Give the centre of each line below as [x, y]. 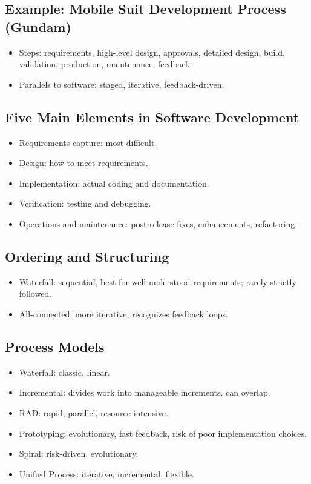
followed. [35, 293]
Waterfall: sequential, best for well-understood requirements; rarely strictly [158, 281]
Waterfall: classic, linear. [64, 372]
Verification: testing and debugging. [85, 203]
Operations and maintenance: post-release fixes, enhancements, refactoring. [158, 223]
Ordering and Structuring [87, 256]
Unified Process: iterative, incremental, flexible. [106, 473]
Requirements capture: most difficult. [88, 142]
